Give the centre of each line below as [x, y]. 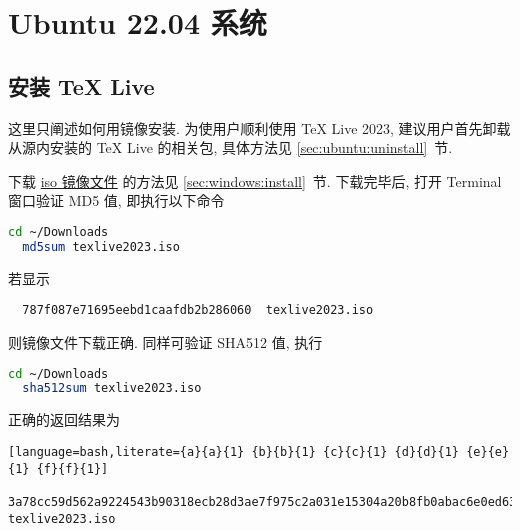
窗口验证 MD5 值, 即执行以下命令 [116, 200]
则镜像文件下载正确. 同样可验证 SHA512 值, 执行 [165, 341]
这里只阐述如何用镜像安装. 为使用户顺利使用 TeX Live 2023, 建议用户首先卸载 [259, 127]
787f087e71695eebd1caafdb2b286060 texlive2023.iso [198, 310]
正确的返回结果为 [64, 419]
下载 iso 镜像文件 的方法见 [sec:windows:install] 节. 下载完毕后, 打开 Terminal [255, 180]
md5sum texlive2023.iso [101, 246]
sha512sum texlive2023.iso [112, 388]
